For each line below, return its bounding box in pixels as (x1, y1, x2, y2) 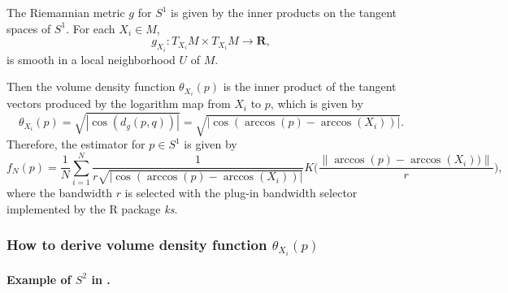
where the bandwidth (7, 184, 112, 201)
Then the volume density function (7, 78, 176, 95)
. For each (66, 19, 115, 37)
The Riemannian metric (7, 4, 125, 20)
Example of (7, 270, 72, 287)
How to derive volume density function (7, 235, 267, 255)
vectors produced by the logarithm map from (7, 95, 231, 112)
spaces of (7, 19, 51, 37)
